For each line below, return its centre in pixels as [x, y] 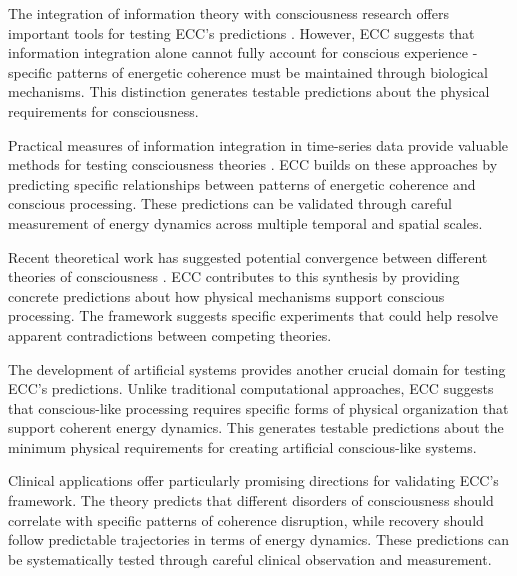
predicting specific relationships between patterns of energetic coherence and [242, 183]
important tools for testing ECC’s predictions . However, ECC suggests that [241, 32]
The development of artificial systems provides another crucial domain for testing [257, 368]
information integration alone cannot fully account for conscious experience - [243, 52]
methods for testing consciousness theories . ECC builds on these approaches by [253, 164]
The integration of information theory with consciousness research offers [228, 13]
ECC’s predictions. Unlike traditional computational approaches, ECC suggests [251, 388]
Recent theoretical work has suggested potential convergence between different [248, 256]
